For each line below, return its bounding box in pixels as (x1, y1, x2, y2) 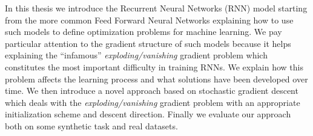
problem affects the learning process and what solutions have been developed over (5, 72, 308, 85)
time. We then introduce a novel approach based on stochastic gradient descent (5, 84, 298, 97)
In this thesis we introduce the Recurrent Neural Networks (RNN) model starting (5, 2, 308, 14)
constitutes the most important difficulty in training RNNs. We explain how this (5, 60, 304, 73)
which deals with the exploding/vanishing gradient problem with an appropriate (5, 96, 300, 108)
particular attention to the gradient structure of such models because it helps (5, 37, 291, 49)
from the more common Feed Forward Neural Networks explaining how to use (5, 13, 294, 26)
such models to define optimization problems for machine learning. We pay (5, 25, 282, 38)
